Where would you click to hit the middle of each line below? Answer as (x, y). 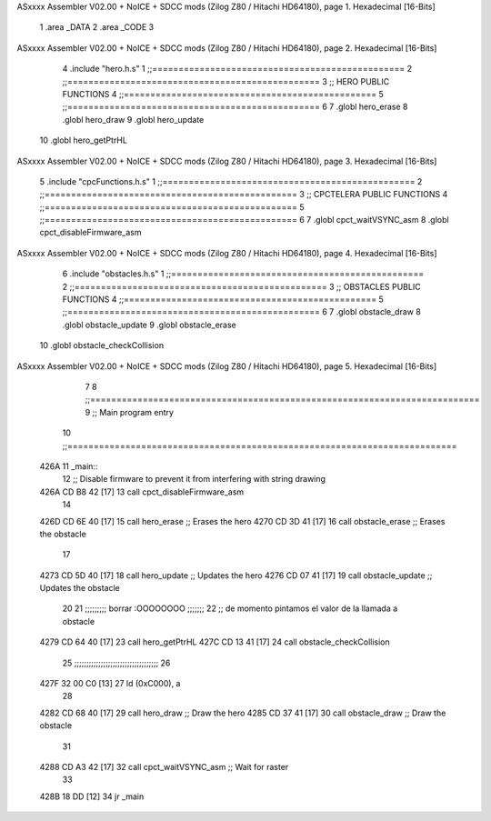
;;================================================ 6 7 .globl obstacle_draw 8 (242, 312)
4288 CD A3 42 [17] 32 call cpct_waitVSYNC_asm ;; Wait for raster (164, 766)
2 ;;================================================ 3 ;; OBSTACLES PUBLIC (242, 286)
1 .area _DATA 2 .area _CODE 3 (97, 27)
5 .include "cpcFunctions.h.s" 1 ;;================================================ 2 (231, 181)
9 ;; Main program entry (130, 412)
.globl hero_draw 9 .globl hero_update (133, 119)
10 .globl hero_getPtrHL (83, 140)
